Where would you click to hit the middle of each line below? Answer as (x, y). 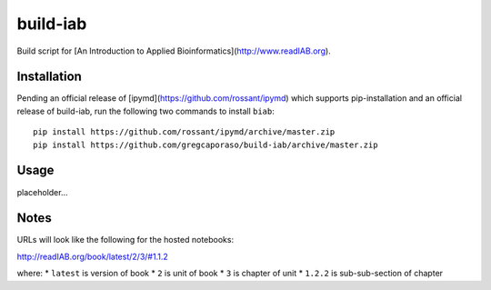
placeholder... (42, 192)
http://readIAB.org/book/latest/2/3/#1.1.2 (92, 256)
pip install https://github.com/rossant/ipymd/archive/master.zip (184, 132)
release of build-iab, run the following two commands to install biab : (145, 111)
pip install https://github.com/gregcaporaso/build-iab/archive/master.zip (205, 145)
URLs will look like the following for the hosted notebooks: (125, 240)
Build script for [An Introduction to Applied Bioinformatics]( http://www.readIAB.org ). (174, 51)
